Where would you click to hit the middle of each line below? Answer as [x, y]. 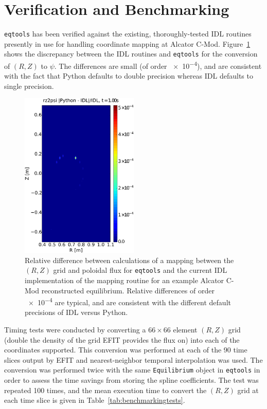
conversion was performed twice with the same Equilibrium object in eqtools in [132, 370]
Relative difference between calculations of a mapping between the [129, 260]
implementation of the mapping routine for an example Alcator [124, 280]
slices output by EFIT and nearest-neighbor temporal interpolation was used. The [133, 359]
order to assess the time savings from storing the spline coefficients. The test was [131, 380]
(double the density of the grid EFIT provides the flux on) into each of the [122, 339]
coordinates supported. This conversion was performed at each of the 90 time [126, 350]
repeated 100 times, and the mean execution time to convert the [105, 390]
